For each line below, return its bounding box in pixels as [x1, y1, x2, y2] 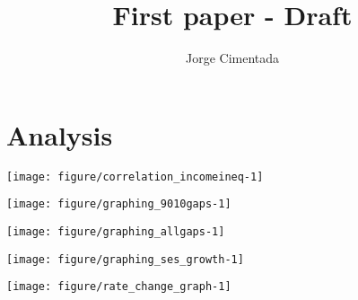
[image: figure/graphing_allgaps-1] [6, 225, 225, 238]
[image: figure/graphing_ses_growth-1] [6, 252, 244, 266]
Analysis [6, 116, 113, 153]
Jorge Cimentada [185, 49, 280, 67]
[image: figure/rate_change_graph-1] [6, 280, 231, 294]
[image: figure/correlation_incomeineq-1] [6, 170, 264, 183]
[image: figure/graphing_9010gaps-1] [6, 198, 231, 211]
